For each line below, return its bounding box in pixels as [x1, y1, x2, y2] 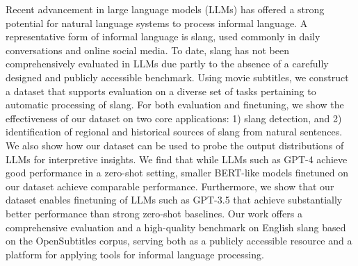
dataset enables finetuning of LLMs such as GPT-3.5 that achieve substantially [6, 192, 343, 207]
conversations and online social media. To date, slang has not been [6, 42, 289, 57]
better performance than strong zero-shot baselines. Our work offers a [6, 206, 302, 220]
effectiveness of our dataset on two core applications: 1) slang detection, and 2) [6, 110, 342, 125]
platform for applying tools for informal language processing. [6, 247, 264, 261]
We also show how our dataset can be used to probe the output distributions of [6, 138, 344, 152]
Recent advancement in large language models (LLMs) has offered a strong [6, 2, 325, 16]
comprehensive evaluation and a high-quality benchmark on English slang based [6, 219, 346, 234]
